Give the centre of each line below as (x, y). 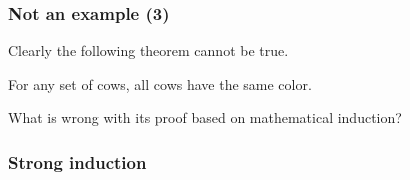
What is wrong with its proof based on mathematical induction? (205, 117)
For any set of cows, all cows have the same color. (160, 83)
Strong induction (77, 161)
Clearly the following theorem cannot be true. (148, 50)
